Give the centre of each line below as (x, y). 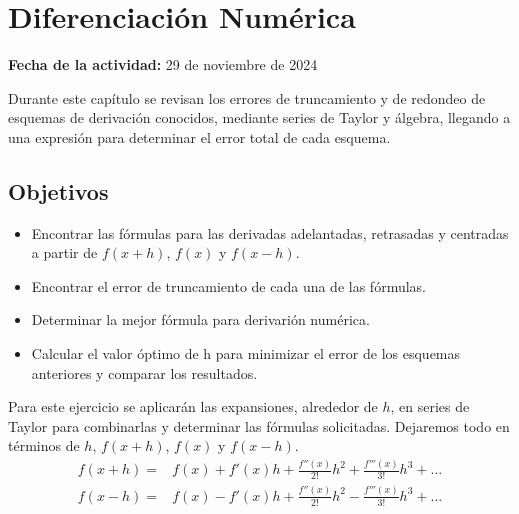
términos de (44, 445)
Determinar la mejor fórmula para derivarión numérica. (200, 319)
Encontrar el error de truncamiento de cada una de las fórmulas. (228, 285)
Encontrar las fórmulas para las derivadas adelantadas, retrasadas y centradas (270, 232)
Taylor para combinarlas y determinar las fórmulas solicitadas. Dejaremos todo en (259, 425)
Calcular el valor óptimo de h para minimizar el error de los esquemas (246, 353)
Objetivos (58, 190)
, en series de (430, 406)
